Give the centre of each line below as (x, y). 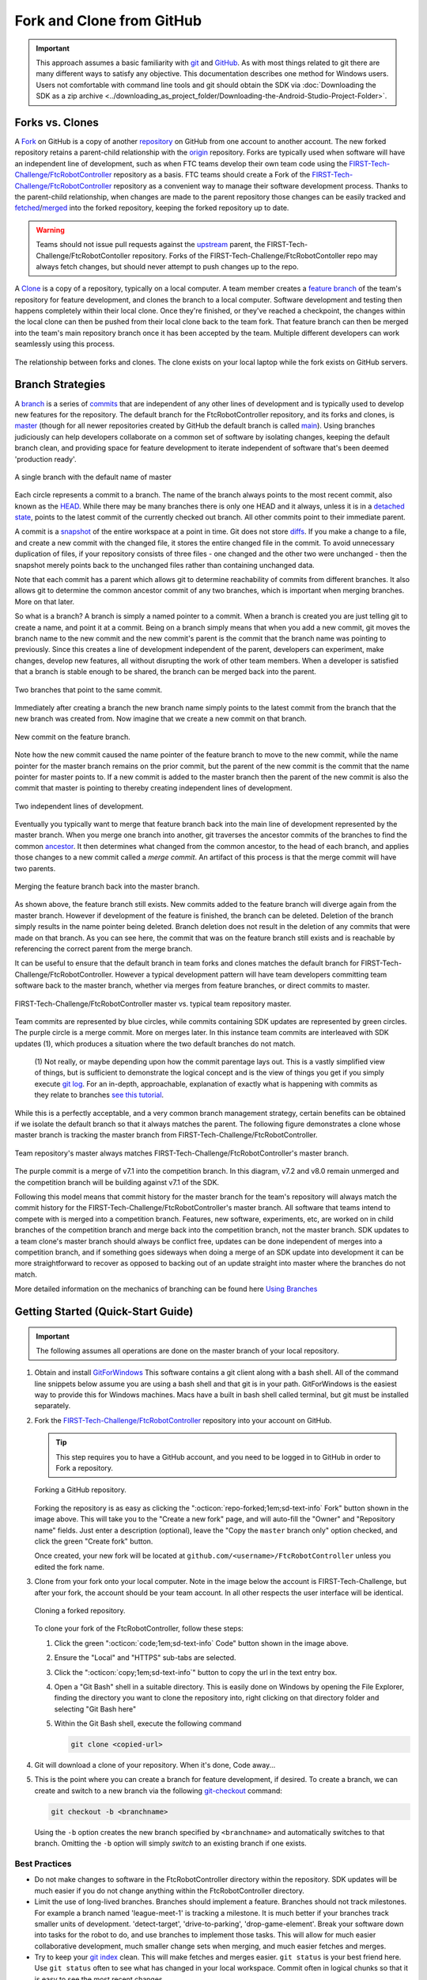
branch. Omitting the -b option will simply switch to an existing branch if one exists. (171, 1843)
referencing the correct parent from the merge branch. (104, 948)
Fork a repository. (85, 1468)
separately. (53, 1406)
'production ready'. (45, 459)
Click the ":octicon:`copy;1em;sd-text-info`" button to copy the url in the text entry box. (196, 1672)
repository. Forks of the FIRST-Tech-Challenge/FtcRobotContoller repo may (255, 255)
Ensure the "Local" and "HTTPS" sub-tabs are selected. (145, 1658)
